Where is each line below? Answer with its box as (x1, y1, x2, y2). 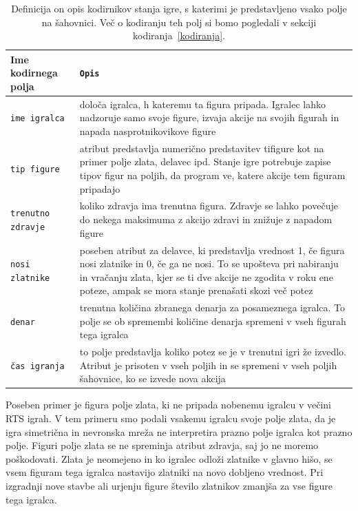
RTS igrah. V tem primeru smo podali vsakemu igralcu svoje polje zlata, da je (6, 411, 336, 426)
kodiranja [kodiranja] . (133, 28, 225, 43)
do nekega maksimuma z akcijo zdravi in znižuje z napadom (79, 212, 333, 227)
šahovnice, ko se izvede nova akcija (79, 371, 226, 386)
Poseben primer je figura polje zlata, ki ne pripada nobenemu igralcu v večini (6, 397, 332, 412)
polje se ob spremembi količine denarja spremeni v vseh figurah (79, 313, 346, 328)
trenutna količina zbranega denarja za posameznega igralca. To (79, 300, 346, 315)
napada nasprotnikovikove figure (79, 124, 216, 138)
